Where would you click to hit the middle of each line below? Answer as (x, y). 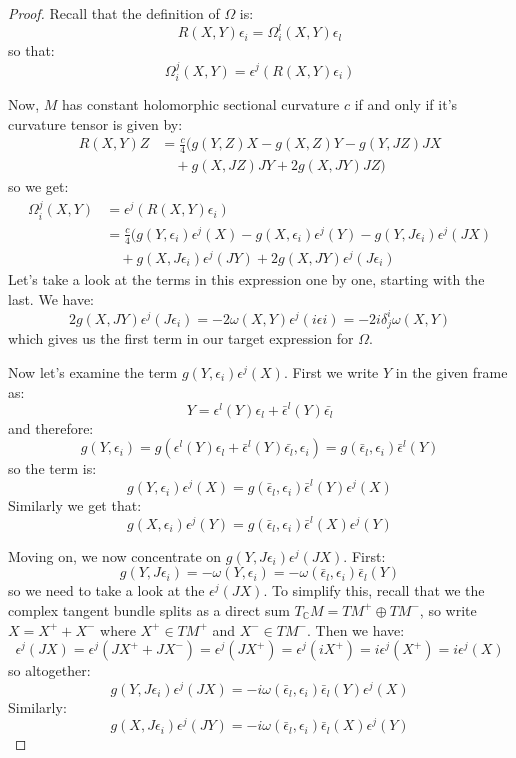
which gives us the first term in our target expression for (181, 338)
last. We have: (51, 298)
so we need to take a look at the (106, 590)
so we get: (38, 186)
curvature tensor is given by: (95, 123)
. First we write (331, 371)
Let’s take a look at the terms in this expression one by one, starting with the (246, 278)
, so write (448, 609)
